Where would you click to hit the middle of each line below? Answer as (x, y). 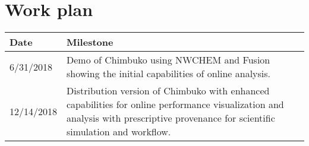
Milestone (90, 42)
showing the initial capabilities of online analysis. (169, 74)
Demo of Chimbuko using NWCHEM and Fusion (168, 60)
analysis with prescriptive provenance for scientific (171, 118)
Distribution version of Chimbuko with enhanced (168, 91)
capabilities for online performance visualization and (175, 104)
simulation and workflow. (119, 132)
